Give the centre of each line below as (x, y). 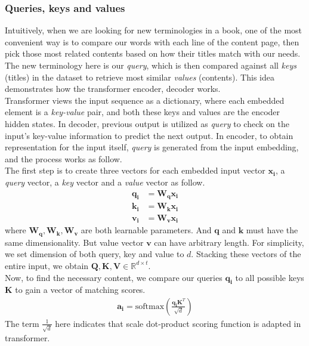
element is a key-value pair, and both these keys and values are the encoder (143, 112)
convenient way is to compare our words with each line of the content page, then (152, 41)
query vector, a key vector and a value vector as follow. (105, 182)
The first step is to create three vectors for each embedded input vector (135, 170)
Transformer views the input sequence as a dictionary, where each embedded (145, 100)
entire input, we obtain (47, 265)
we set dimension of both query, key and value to (95, 254)
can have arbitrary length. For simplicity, (229, 242)
